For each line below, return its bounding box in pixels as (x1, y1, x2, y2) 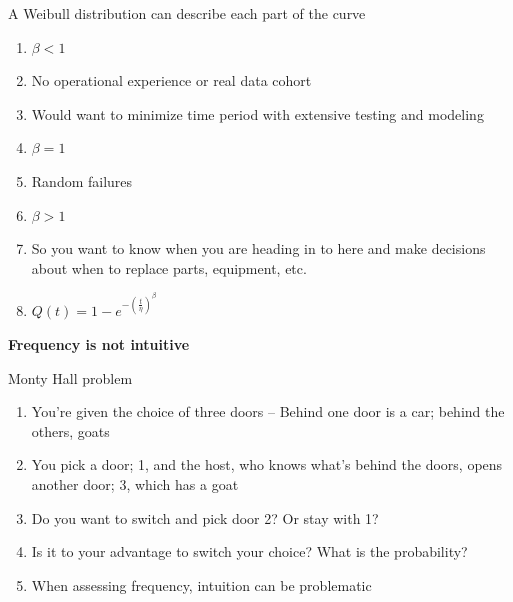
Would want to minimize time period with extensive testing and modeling (31, 103, 484, 124)
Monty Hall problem (8, 367, 133, 388)
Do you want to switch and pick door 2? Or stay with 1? (31, 507, 379, 528)
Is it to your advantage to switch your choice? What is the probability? (31, 541, 468, 562)
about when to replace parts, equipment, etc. (31, 257, 307, 278)
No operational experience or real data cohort (31, 70, 312, 91)
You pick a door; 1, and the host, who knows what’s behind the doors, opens (31, 454, 503, 475)
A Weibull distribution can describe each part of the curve (8, 3, 366, 23)
